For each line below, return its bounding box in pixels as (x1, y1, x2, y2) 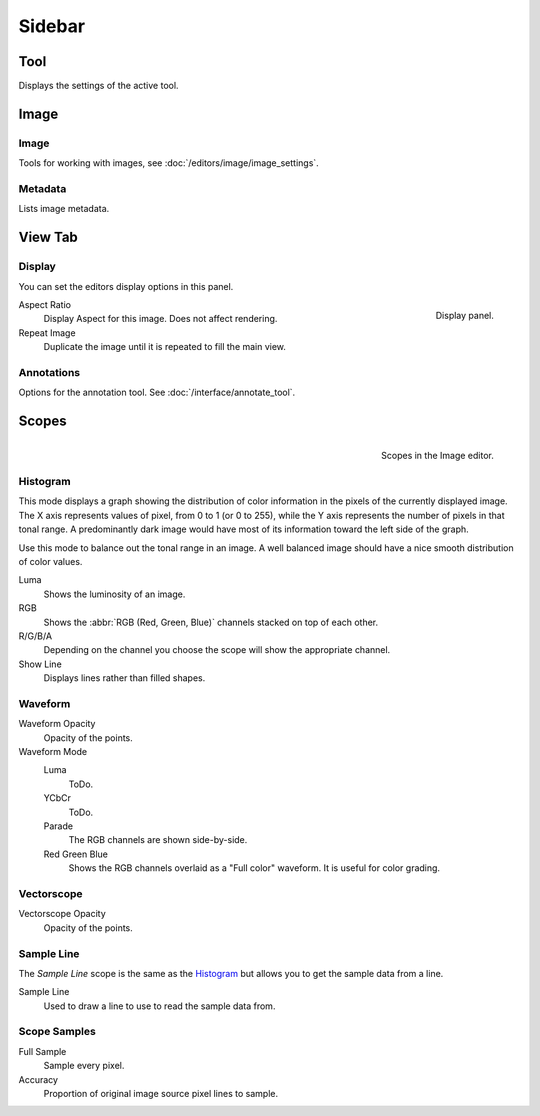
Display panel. (435, 309, 494, 321)
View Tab (18, 229, 79, 246)
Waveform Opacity (18, 718, 96, 730)
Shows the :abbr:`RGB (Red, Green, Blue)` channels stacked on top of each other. (43, 616, 379, 628)
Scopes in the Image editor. (381, 449, 494, 461)
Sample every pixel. (43, 1060, 125, 1072)
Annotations (18, 365, 80, 379)
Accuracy (18, 1073, 59, 1085)
